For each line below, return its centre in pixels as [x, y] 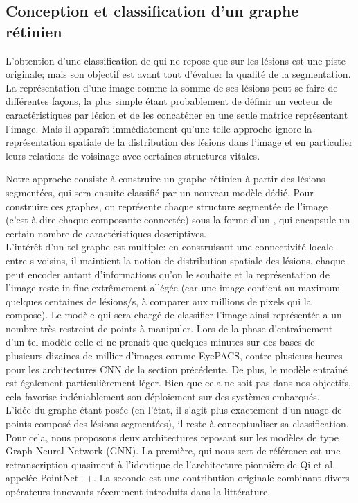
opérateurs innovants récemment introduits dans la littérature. [138, 491]
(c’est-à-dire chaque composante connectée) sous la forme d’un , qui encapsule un [178, 220]
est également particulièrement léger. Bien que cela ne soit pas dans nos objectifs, [178, 383]
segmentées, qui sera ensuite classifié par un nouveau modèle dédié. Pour [160, 192]
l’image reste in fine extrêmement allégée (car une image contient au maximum [173, 288]
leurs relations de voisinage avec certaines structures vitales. [133, 155]
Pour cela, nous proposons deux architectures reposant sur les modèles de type [172, 437]
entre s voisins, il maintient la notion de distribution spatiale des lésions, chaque [176, 260]
